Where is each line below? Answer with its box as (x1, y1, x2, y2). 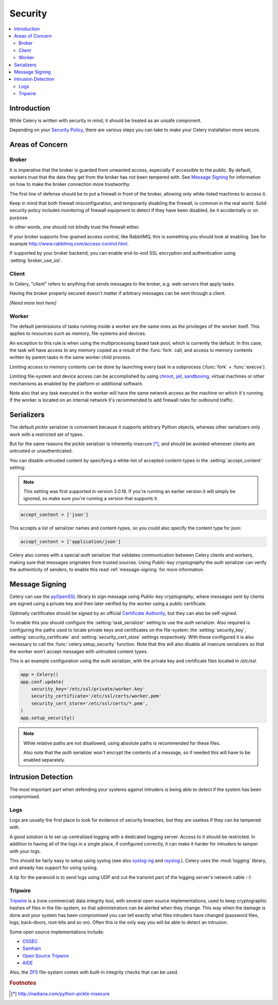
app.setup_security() (20, 715, 75, 720)
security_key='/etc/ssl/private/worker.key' (31, 686, 146, 692)
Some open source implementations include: (9, 929, 105, 935)
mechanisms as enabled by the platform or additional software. (9, 380, 144, 386)
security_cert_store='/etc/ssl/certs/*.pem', (31, 700, 148, 706)
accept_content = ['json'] (20, 512, 89, 518)
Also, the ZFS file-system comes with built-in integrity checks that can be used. (9, 969, 179, 975)
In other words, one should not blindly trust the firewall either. (9, 224, 140, 230)
